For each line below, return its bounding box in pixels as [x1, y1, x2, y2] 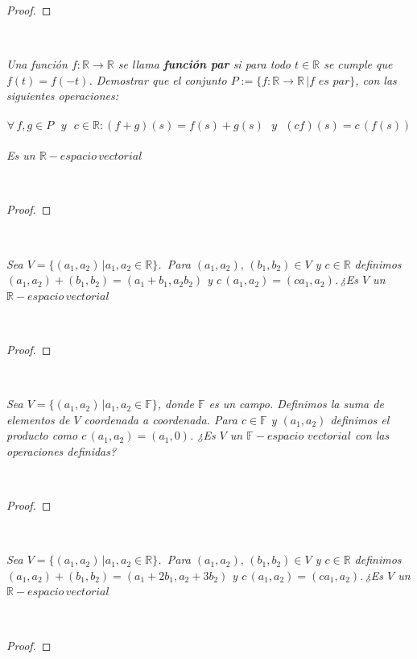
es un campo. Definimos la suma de [208, 395, 384, 412]
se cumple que [324, 56, 393, 73]
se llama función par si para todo [118, 56, 291, 73]
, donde [157, 395, 194, 412]
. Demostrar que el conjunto [89, 71, 227, 88]
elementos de [6, 411, 70, 428]
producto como [6, 427, 78, 444]
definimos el [330, 411, 390, 428]
